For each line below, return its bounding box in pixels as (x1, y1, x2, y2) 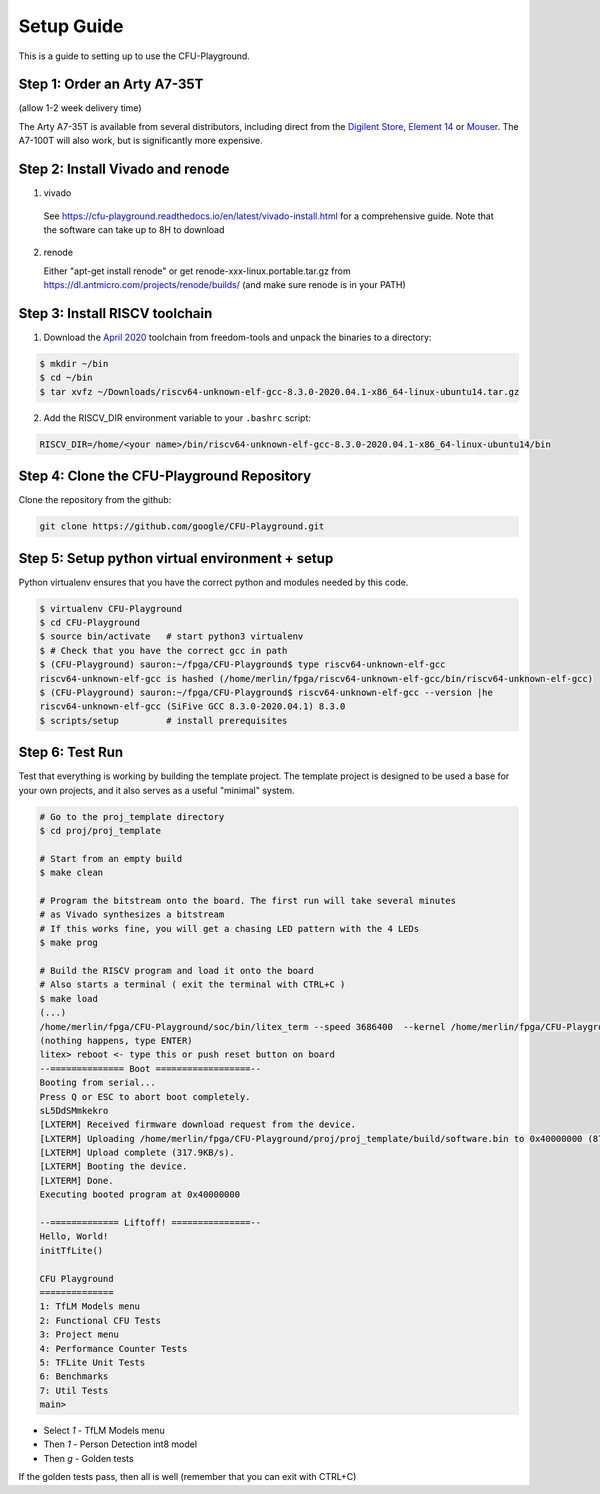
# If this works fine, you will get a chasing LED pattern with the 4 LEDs (39, 923, 420, 934)
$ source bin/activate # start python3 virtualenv (39, 631, 304, 642)
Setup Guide (18, 15, 124, 37)
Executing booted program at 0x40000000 (39, 1189, 240, 1200)
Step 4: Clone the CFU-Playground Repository (18, 468, 312, 485)
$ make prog (39, 937, 99, 949)
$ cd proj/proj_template (39, 825, 162, 837)
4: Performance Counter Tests (39, 1343, 188, 1354)
